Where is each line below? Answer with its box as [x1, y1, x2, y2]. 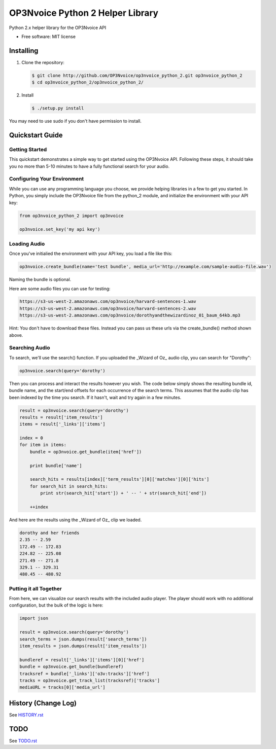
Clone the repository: [21, 59, 65, 65]
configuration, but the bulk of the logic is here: [9, 602, 103, 608]
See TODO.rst [9, 738, 37, 744]
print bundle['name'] [30, 463, 82, 468]
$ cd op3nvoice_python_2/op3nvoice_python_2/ [32, 79, 144, 85]
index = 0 [19, 435, 43, 441]
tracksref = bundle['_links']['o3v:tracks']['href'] [19, 671, 150, 677]
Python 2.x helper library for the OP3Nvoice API [9, 25, 106, 31]
